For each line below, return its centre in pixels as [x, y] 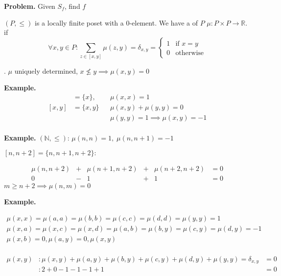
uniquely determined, [46, 71]
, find [72, 6]
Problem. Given [30, 6]
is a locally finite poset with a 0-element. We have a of [117, 22]
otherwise [190, 53]
